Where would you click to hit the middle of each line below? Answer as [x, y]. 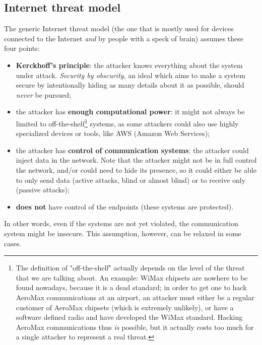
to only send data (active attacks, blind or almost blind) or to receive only [131, 180]
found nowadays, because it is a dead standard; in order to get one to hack [131, 287]
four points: [22, 48]
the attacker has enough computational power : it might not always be [130, 112]
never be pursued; [43, 94]
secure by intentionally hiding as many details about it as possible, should [130, 85]
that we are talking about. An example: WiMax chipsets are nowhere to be [132, 277]
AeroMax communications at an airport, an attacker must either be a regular [135, 297]
